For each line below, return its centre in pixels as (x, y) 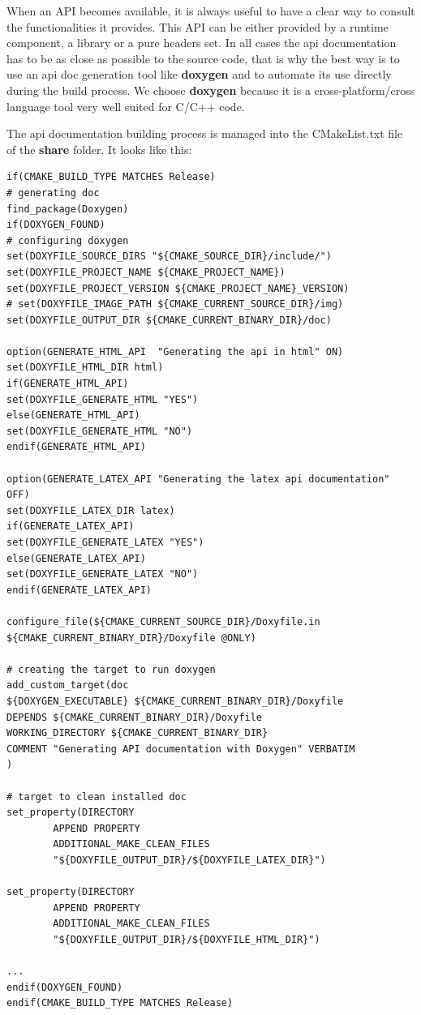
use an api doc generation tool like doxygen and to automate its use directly (199, 74)
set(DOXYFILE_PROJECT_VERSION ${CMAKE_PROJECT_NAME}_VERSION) (178, 288)
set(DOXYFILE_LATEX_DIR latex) (91, 510)
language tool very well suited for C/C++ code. (126, 106)
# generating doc (53, 193)
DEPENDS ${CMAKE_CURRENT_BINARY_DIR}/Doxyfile (134, 717)
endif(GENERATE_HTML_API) (76, 447)
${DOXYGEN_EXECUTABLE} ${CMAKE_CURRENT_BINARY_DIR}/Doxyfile (175, 701)
